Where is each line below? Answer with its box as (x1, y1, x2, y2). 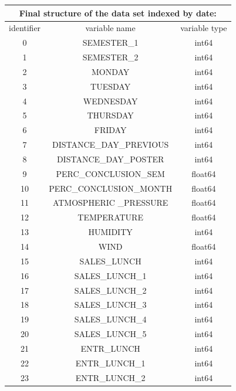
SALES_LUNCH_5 (74, 328, 147, 340)
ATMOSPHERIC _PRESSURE (52, 196, 168, 209)
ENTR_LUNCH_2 (75, 371, 146, 383)
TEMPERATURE (77, 211, 143, 223)
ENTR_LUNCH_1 (75, 356, 146, 369)
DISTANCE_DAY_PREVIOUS (52, 138, 169, 151)
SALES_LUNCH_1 (74, 269, 147, 281)
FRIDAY (94, 124, 127, 136)
